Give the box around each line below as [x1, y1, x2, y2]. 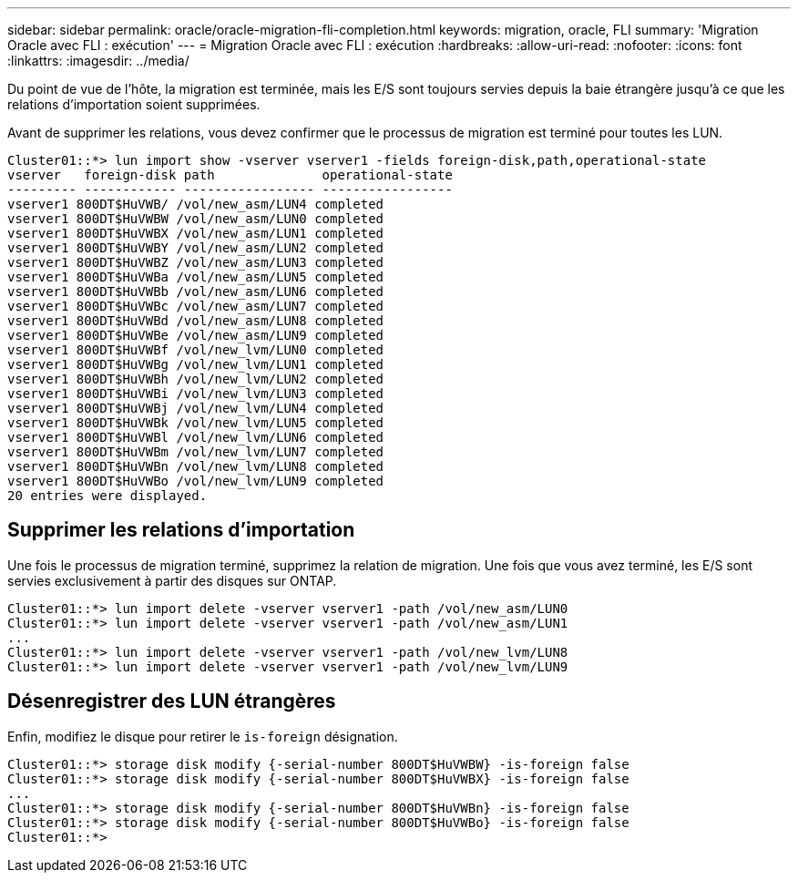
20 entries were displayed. [7, 488, 208, 503]
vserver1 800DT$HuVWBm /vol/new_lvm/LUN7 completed [7, 445, 384, 459]
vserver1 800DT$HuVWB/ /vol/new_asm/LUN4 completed [7, 197, 384, 211]
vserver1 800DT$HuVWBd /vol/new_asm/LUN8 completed [7, 313, 384, 328]
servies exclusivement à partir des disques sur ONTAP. [7, 572, 337, 588]
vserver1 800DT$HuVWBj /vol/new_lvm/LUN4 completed [7, 401, 384, 415]
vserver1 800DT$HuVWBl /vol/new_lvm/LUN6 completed [7, 430, 384, 445]
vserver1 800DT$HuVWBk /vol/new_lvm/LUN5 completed [7, 415, 384, 430]
